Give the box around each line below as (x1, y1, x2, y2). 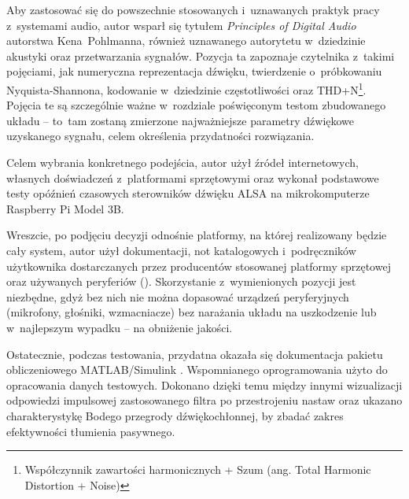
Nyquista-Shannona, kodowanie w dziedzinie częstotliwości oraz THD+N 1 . (6, 79, 367, 98)
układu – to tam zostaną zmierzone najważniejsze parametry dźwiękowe (6, 112, 355, 128)
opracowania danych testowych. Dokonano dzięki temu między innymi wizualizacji (6, 376, 403, 393)
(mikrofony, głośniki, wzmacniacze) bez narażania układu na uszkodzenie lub (6, 304, 377, 320)
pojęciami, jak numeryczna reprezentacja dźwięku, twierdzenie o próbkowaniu (6, 63, 382, 79)
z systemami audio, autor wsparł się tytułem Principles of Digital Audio (6, 17, 356, 33)
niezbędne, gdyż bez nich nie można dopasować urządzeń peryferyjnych (6, 288, 349, 305)
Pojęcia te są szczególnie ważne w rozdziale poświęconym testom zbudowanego (6, 97, 386, 113)
